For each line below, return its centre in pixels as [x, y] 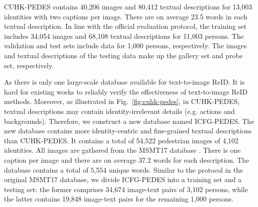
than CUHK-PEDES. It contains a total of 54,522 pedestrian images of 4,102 [121, 140]
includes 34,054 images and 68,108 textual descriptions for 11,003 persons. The [124, 36]
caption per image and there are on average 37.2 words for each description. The [127, 159]
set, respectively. [29, 65]
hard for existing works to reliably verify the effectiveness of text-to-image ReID [126, 91]
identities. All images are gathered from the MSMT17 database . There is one [123, 150]
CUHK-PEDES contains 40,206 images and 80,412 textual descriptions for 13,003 [128, 6]
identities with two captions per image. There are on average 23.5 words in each [126, 16]
